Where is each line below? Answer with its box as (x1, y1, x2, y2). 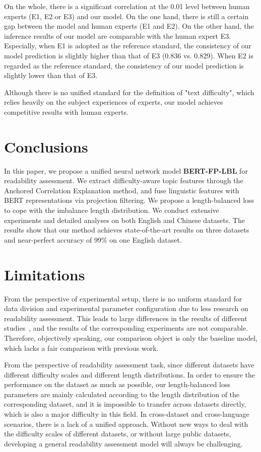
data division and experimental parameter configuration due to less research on (4, 303, 248, 314)
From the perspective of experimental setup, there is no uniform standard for (4, 293, 242, 304)
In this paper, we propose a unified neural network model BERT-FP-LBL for (4, 165, 248, 176)
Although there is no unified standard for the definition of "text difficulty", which (4, 87, 254, 97)
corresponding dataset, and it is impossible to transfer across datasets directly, (4, 399, 246, 409)
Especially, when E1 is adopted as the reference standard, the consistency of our (4, 40, 252, 51)
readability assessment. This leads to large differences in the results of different (4, 313, 247, 323)
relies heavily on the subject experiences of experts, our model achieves (4, 97, 223, 107)
